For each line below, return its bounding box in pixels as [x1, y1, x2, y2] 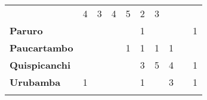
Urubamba [10, 75, 61, 89]
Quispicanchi [10, 58, 71, 72]
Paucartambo [10, 41, 73, 54]
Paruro [10, 24, 43, 37]
